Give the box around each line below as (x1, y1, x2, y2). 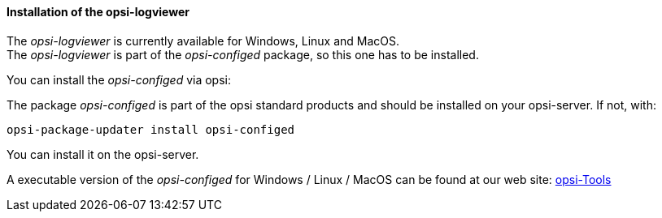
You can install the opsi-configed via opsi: (7, 72, 232, 87)
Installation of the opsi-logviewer (7, 5, 189, 19)
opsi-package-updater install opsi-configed (7, 122, 295, 136)
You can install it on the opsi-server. (7, 147, 199, 161)
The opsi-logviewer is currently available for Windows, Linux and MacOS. (7, 33, 400, 48)
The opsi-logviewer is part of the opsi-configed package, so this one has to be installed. (7, 47, 479, 62)
